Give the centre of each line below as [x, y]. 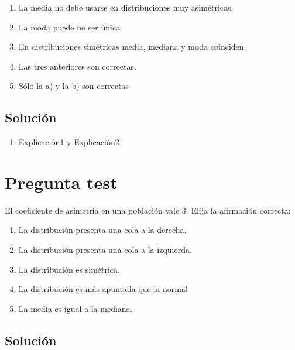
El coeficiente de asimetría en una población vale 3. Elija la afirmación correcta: [148, 210]
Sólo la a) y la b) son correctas [73, 86]
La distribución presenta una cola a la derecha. [102, 230]
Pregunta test [61, 182]
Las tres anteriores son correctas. [77, 66]
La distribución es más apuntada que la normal [103, 289]
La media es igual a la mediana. [76, 308]
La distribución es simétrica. [69, 269]
